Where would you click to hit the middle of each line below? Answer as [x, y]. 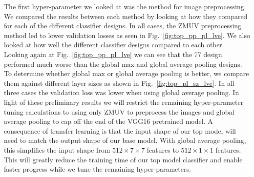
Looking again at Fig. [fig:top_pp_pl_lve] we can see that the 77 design [113, 54]
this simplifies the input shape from [57, 149]
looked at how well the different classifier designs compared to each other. [114, 45]
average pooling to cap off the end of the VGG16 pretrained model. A [108, 121]
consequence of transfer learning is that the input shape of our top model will [120, 130]
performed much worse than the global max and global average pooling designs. [123, 64]
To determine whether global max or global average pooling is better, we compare [127, 73]
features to [163, 149]
